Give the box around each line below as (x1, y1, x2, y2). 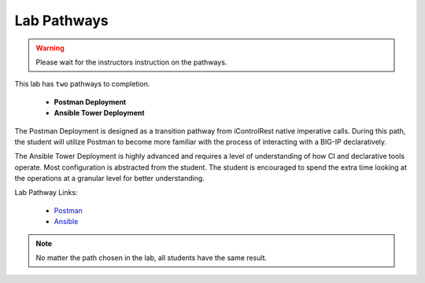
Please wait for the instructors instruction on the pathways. (35, 57, 227, 67)
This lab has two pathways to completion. (14, 79, 150, 89)
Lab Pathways (14, 12, 109, 29)
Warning (35, 43, 65, 53)
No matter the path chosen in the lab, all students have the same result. (35, 253, 268, 263)
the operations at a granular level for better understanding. (14, 174, 205, 183)
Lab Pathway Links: (14, 188, 78, 197)
